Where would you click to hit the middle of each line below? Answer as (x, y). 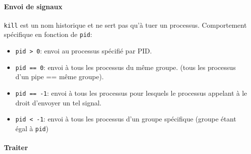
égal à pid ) (32, 128)
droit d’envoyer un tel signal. (58, 102)
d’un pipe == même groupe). (60, 77)
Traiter (16, 147)
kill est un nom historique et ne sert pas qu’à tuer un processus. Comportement (125, 25)
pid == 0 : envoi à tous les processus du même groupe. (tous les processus (125, 67)
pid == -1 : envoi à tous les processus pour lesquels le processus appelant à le (131, 93)
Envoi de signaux (33, 6)
